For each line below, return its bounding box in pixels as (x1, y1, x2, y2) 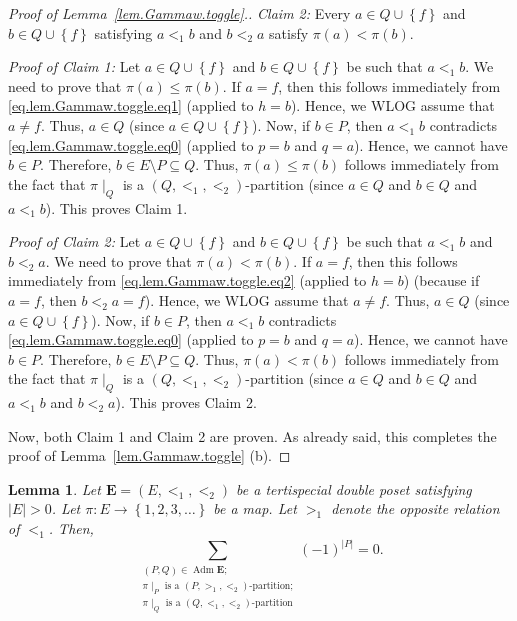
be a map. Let (213, 498, 297, 519)
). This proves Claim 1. (45, 197, 188, 218)
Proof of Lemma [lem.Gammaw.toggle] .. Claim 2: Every (8, 3, 351, 23)
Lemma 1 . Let (8, 478, 101, 499)
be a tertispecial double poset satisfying (236, 478, 472, 499)
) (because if (403, 270, 480, 291)
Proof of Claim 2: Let (8, 231, 141, 252)
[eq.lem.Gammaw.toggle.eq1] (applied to (8, 95, 254, 116)
